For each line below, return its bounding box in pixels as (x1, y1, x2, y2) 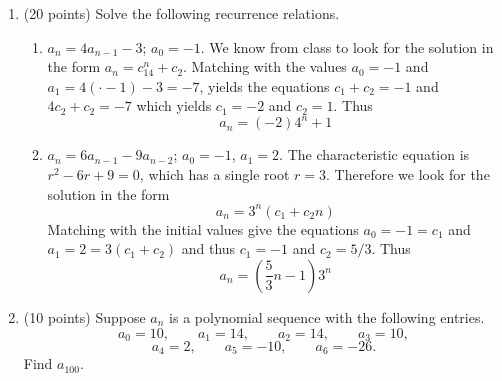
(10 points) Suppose (23, 306, 146, 327)
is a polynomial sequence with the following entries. (169, 306, 485, 327)
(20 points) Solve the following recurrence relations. (23, 3, 340, 23)
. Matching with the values (183, 56, 347, 77)
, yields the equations (199, 75, 330, 96)
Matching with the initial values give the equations (47, 218, 359, 239)
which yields (136, 95, 212, 116)
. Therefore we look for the (326, 164, 490, 185)
